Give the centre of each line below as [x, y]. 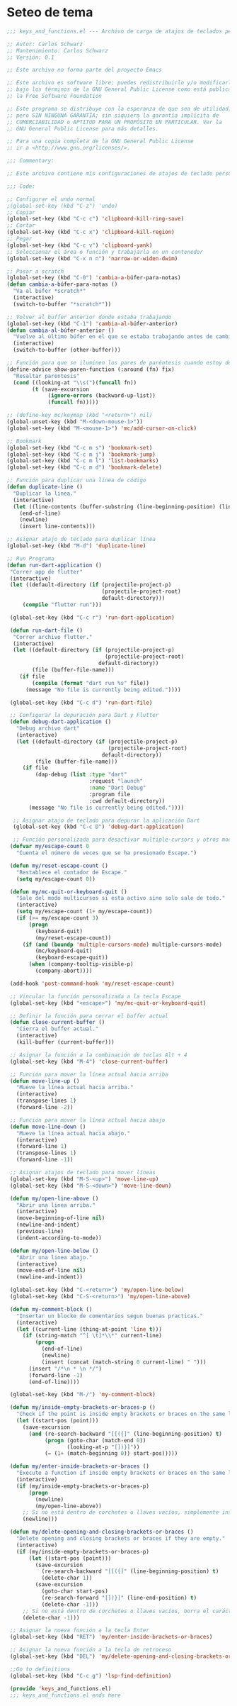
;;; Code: [21, 186]
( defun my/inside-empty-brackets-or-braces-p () [83, 1407]
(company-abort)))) [64, 971]
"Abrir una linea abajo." [54, 1257]
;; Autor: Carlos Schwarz [45, 44]
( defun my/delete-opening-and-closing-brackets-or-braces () [102, 1532]
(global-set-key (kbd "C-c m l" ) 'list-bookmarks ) [83, 461]
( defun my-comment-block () [51, 1309]
